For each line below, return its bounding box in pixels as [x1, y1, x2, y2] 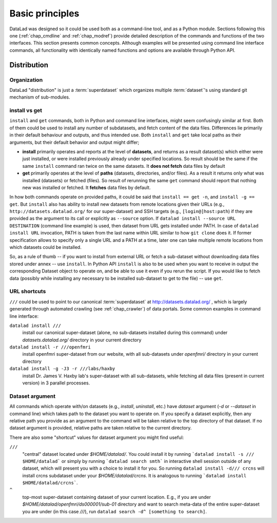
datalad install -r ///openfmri [9, 344, 91, 350]
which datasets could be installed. [9, 244, 82, 250]
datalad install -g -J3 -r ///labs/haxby [9, 366, 115, 372]
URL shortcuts [9, 288, 46, 295]
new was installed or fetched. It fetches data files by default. [22, 184, 151, 190]
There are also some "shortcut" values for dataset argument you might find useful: [9, 434, 184, 440]
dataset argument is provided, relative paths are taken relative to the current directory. [9, 425, 192, 431]
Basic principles [9, 8, 80, 19]
